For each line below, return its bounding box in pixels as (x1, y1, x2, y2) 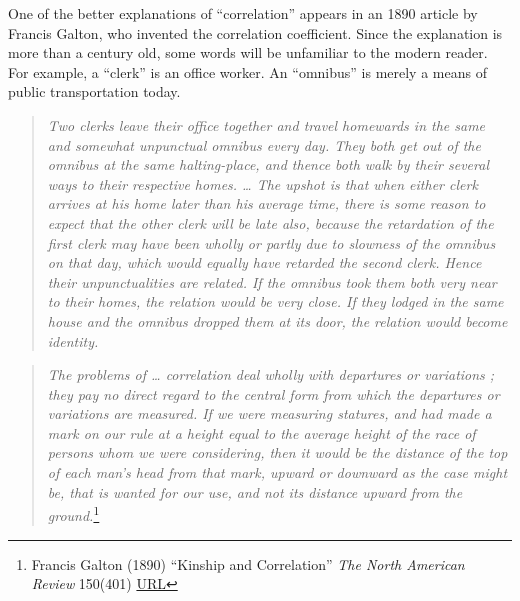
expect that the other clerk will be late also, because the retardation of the (47, 212, 494, 233)
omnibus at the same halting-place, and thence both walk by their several (47, 154, 489, 175)
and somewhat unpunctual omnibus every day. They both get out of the (47, 134, 481, 155)
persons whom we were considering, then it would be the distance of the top (47, 442, 508, 463)
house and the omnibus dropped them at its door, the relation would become (47, 310, 508, 331)
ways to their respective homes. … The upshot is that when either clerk (47, 173, 478, 194)
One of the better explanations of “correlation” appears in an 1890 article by (8, 3, 478, 23)
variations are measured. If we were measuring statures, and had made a (47, 403, 492, 424)
